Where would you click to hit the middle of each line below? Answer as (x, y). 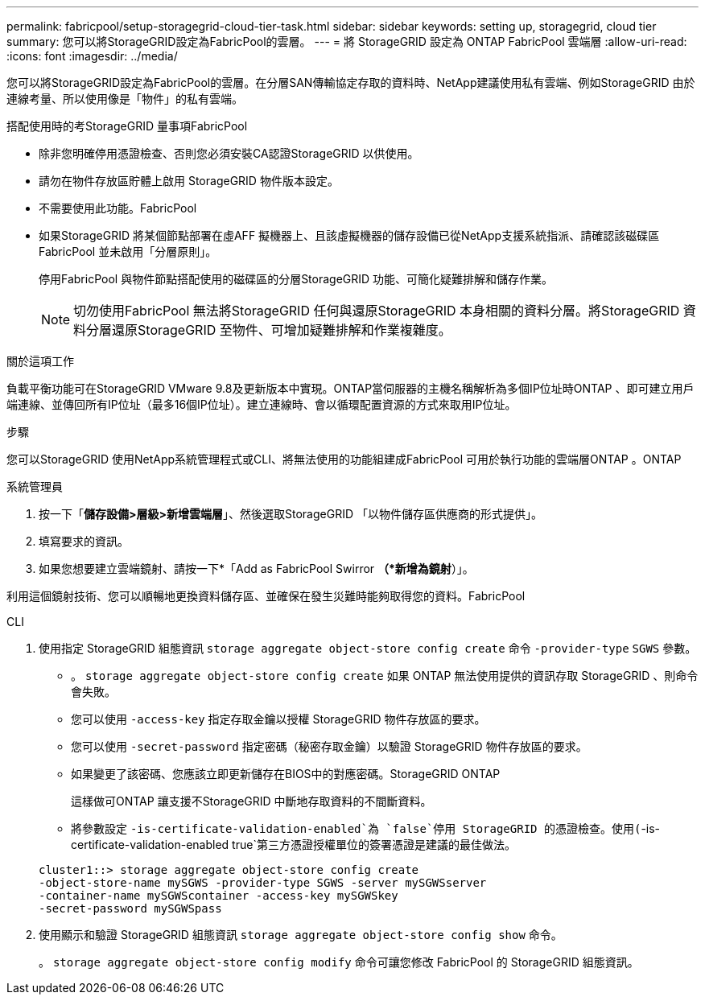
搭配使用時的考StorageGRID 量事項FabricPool (127, 126)
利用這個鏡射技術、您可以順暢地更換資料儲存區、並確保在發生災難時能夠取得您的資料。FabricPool (266, 596)
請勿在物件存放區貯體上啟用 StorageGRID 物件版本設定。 (189, 181)
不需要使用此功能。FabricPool (118, 208)
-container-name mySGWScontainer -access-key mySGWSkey (219, 896)
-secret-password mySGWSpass (130, 908)
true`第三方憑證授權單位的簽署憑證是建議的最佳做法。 (374, 844)
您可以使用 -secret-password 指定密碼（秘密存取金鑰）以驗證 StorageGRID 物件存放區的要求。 (329, 746)
